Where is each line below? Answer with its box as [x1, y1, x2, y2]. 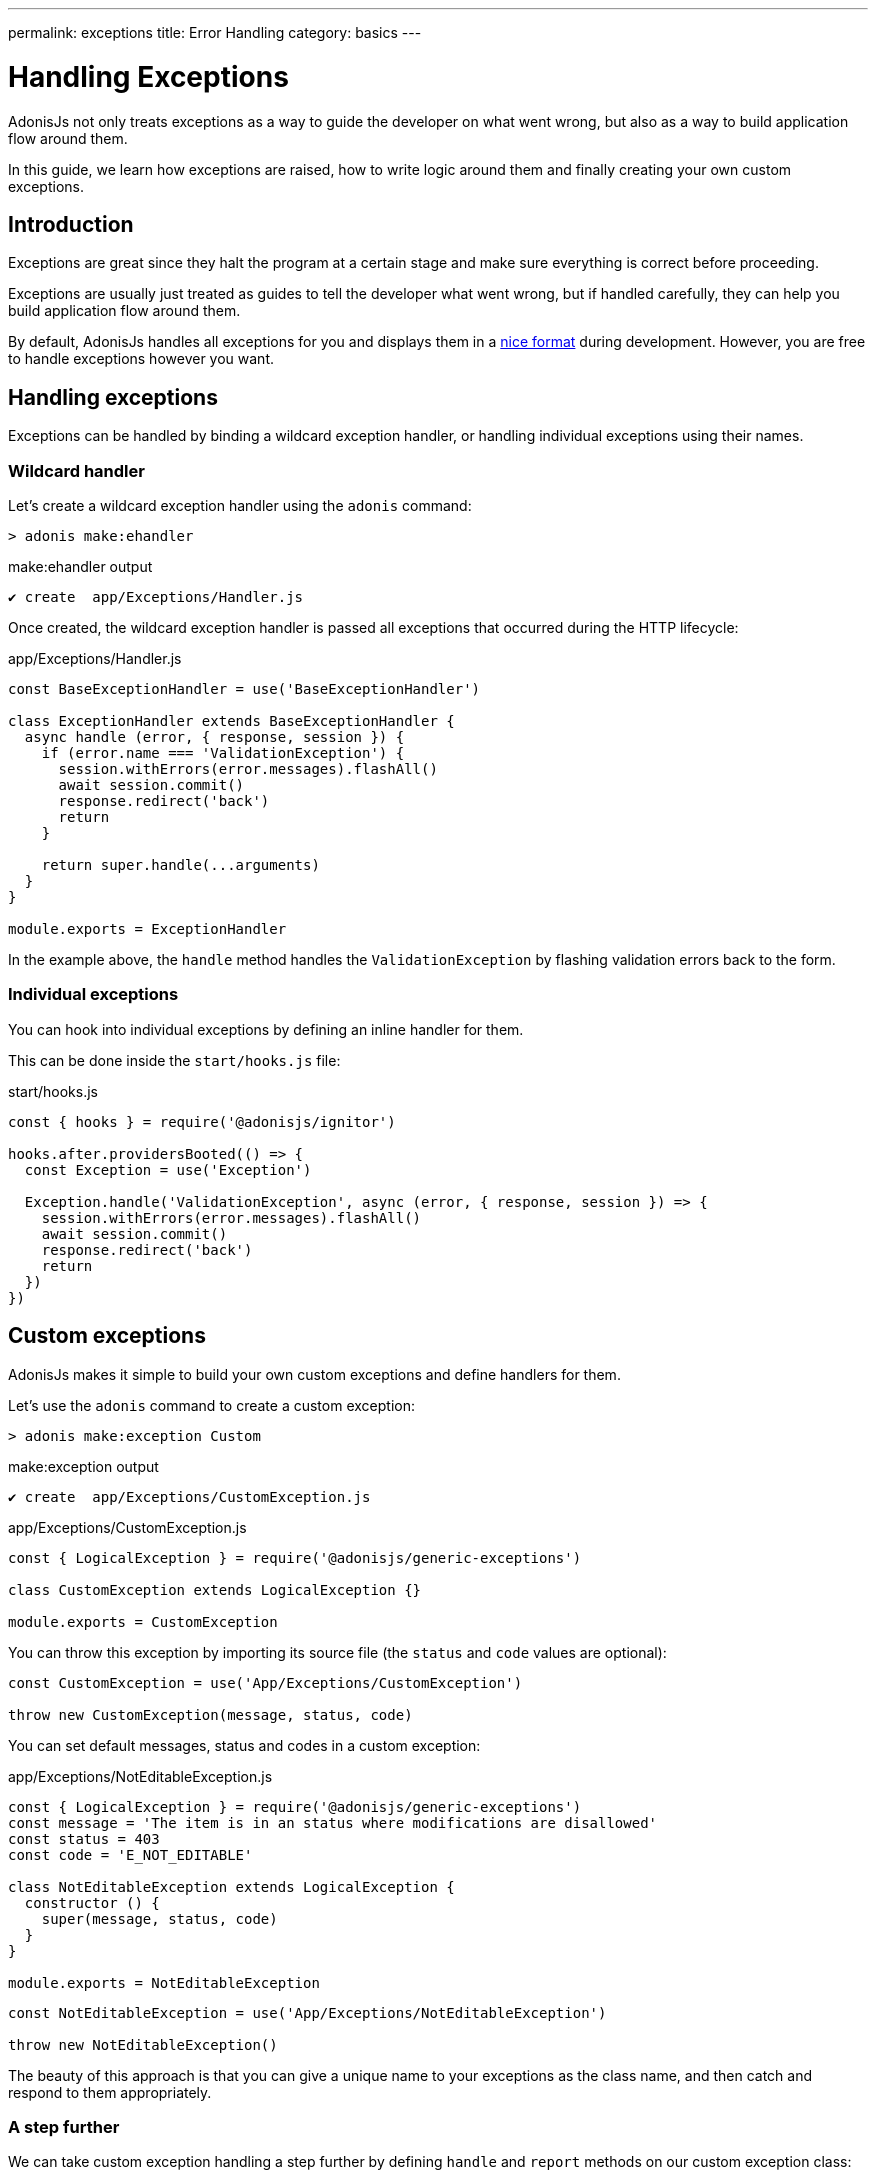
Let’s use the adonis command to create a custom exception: [8, 1396, 415, 1414]
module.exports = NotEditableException [8, 1974, 320, 1991]
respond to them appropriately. [8, 2083, 212, 2101]
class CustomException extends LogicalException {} [8, 1581, 422, 1598]
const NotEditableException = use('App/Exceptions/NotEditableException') [8, 2004, 607, 2021]
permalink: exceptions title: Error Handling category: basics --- [8, 24, 422, 41]
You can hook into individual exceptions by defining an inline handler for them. [8, 1020, 524, 1038]
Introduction [8, 211, 134, 237]
